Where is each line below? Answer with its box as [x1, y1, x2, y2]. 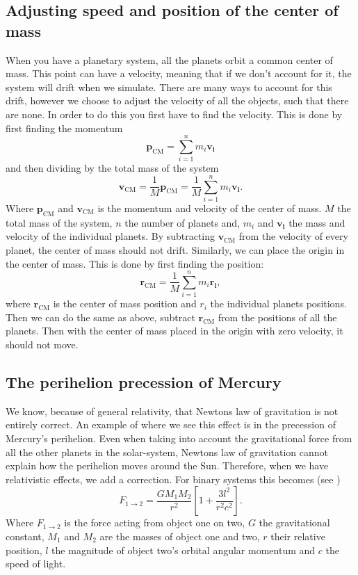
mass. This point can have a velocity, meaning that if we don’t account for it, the [6, 66, 352, 81]
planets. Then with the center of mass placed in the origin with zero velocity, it [6, 323, 343, 338]
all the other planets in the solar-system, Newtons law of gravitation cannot [6, 444, 329, 459]
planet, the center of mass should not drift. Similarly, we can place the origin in [6, 242, 345, 257]
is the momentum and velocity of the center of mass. [97, 201, 322, 215]
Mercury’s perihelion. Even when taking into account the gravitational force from [6, 431, 352, 446]
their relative [270, 529, 325, 544]
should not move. [6, 337, 79, 352]
